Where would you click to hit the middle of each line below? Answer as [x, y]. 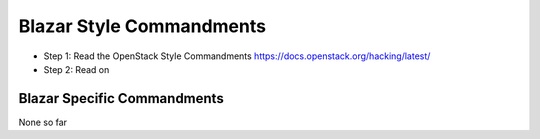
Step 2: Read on [76, 69]
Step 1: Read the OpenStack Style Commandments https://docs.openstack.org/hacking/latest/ [237, 56]
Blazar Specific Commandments [121, 98]
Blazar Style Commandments [142, 26]
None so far [43, 122]
